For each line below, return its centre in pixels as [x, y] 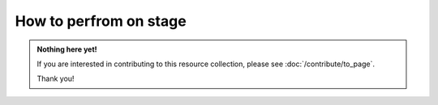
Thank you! [56, 79]
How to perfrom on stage [101, 21]
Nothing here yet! [67, 49]
